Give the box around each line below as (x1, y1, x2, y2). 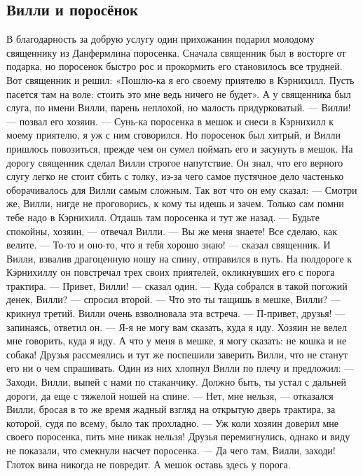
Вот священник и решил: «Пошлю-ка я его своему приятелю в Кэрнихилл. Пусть (6, 72, 355, 87)
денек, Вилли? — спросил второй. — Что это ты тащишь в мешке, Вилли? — (6, 292, 341, 307)
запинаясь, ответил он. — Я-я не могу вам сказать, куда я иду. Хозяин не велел (6, 319, 347, 334)
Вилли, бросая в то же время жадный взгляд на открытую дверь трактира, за (6, 402, 336, 416)
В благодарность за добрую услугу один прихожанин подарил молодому (6, 31, 315, 46)
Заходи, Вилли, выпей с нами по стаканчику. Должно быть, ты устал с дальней (6, 374, 346, 389)
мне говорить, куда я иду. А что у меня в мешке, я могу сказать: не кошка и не (6, 333, 347, 348)
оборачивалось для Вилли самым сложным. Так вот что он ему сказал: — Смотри (6, 182, 357, 197)
